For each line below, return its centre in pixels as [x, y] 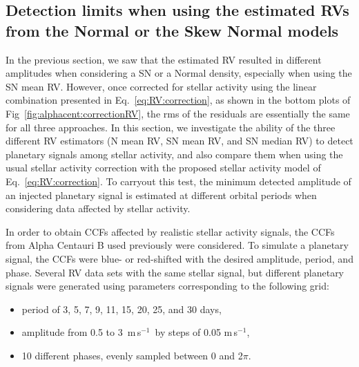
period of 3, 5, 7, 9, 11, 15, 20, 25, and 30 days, [122, 309]
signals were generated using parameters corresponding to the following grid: [167, 286]
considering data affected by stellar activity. [98, 208]
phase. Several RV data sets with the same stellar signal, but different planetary [175, 272]
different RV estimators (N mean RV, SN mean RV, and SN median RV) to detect [179, 141]
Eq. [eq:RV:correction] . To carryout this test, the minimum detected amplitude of [178, 181]
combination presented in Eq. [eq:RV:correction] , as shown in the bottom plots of [178, 100]
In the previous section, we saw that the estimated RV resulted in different [164, 59]
